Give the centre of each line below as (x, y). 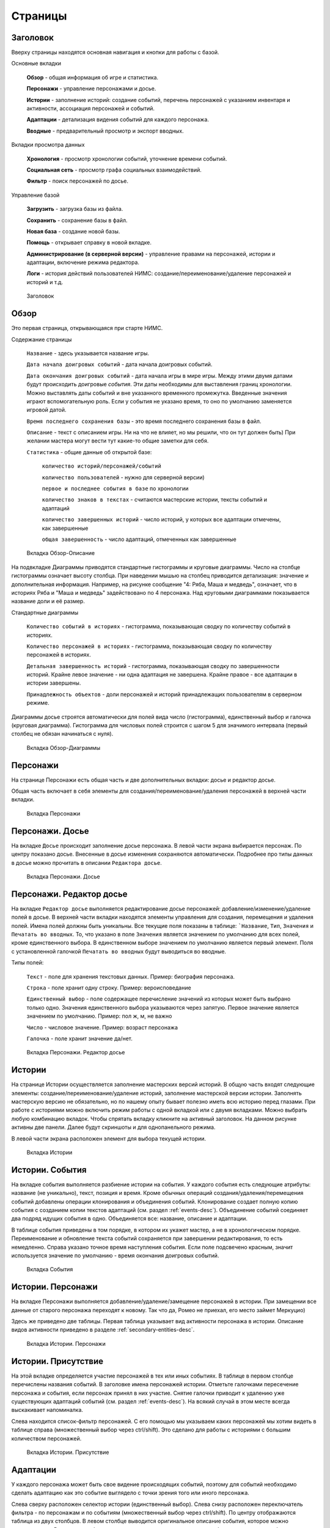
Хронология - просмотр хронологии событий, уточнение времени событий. (127, 158)
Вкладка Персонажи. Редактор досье (76, 1052)
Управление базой (35, 195)
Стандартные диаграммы (45, 612)
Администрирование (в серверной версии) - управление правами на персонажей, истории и (151, 254)
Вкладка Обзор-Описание (61, 553)
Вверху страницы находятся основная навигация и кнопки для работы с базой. (115, 53)
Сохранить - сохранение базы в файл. (77, 220)
